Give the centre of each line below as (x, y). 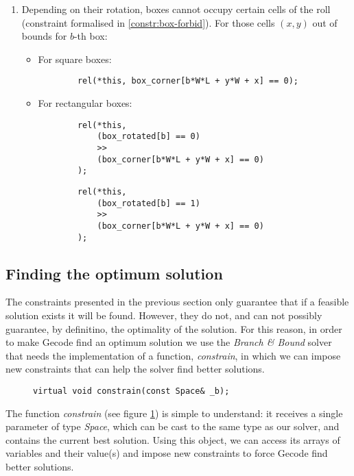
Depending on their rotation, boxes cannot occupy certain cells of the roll (176, 9)
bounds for (44, 36)
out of (325, 22)
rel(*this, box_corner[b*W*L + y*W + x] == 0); (188, 81)
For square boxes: (75, 59)
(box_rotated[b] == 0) (149, 137)
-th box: (91, 36)
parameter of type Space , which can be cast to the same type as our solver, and (173, 426)
